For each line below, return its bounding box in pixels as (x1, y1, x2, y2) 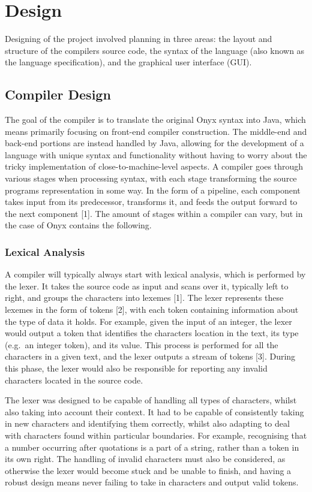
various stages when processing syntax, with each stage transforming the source (5, 172, 297, 185)
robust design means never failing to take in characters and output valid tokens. (5, 476, 299, 488)
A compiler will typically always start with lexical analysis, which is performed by (5, 268, 306, 280)
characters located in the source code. (5, 373, 143, 386)
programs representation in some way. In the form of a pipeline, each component (5, 183, 301, 196)
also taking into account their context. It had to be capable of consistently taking (5, 405, 304, 418)
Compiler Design (5, 85, 111, 104)
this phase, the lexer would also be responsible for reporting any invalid (5, 362, 268, 375)
